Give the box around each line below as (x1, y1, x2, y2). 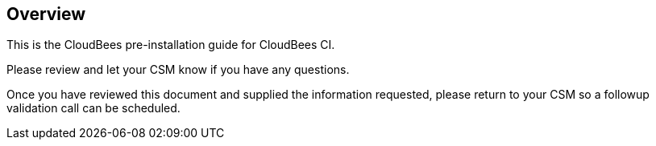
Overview (6, 4, 86, 24)
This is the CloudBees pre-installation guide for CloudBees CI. (6, 38, 335, 52)
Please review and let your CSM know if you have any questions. (6, 63, 350, 77)
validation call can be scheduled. (6, 101, 181, 116)
